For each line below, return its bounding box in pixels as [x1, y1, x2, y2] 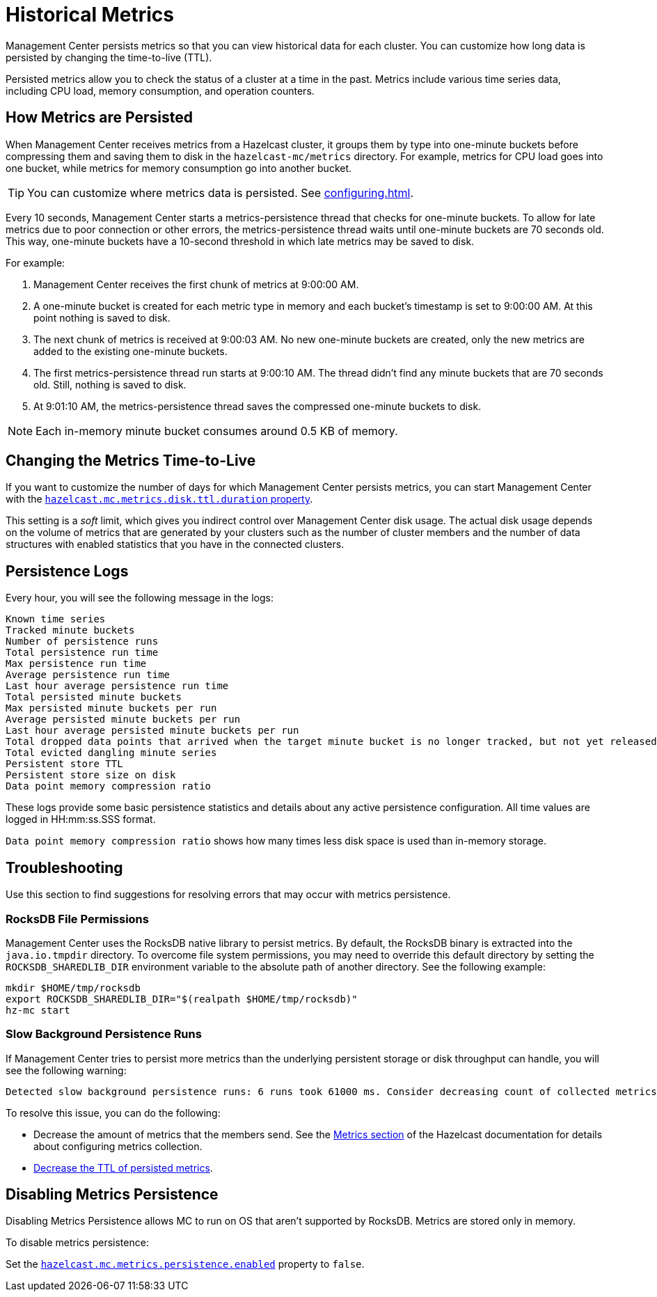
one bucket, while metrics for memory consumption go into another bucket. [6, 162, 352, 174]
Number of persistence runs [6, 636, 159, 647]
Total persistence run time [6, 647, 159, 659]
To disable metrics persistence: [6, 1236, 149, 1249]
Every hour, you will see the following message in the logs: [6, 592, 274, 604]
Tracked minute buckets [6, 624, 135, 636]
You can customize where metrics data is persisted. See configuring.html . [27, 185, 414, 200]
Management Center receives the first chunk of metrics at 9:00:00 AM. [33, 278, 359, 290]
